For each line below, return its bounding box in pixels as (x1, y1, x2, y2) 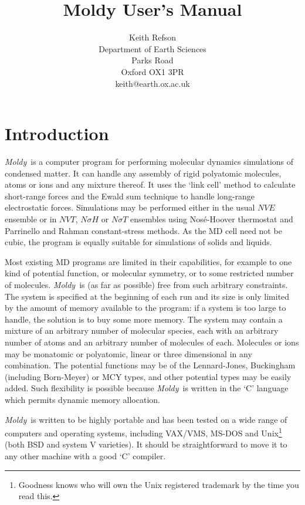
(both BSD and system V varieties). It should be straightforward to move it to (5, 438, 287, 450)
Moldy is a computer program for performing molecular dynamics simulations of (5, 155, 294, 168)
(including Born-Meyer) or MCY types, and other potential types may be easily (5, 370, 292, 382)
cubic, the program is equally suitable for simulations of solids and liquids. (5, 236, 272, 248)
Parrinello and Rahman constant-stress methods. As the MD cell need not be (5, 224, 282, 236)
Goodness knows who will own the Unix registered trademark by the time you (18, 478, 299, 490)
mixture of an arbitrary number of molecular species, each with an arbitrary (5, 324, 279, 337)
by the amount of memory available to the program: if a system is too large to (5, 301, 286, 314)
